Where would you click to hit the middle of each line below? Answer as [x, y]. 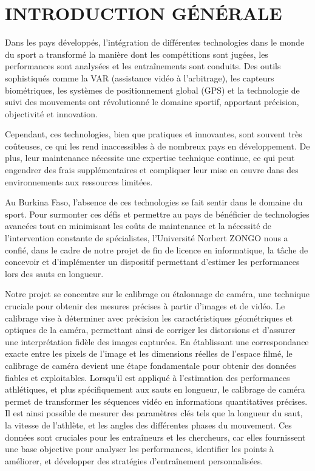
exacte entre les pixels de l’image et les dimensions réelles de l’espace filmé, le [149, 353]
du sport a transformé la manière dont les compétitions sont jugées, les [137, 54]
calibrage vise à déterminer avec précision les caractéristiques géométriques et [149, 318]
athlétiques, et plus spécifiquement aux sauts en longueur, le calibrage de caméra [155, 389]
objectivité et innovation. [51, 113]
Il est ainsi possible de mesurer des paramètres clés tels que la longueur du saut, [154, 413]
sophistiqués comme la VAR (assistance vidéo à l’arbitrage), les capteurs [140, 77]
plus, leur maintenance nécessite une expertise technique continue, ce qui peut [150, 158]
